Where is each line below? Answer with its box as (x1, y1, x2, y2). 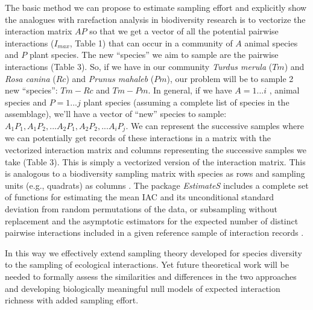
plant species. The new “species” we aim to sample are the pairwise (29, 48, 279, 61)
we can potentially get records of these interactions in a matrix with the (5, 131, 271, 144)
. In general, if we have (148, 84, 232, 96)
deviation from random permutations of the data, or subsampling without (5, 202, 277, 215)
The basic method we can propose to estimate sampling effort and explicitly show (5, 1, 307, 13)
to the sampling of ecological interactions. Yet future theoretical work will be (5, 258, 289, 271)
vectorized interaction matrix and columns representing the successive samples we (5, 143, 306, 156)
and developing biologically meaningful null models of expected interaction (5, 282, 280, 294)
